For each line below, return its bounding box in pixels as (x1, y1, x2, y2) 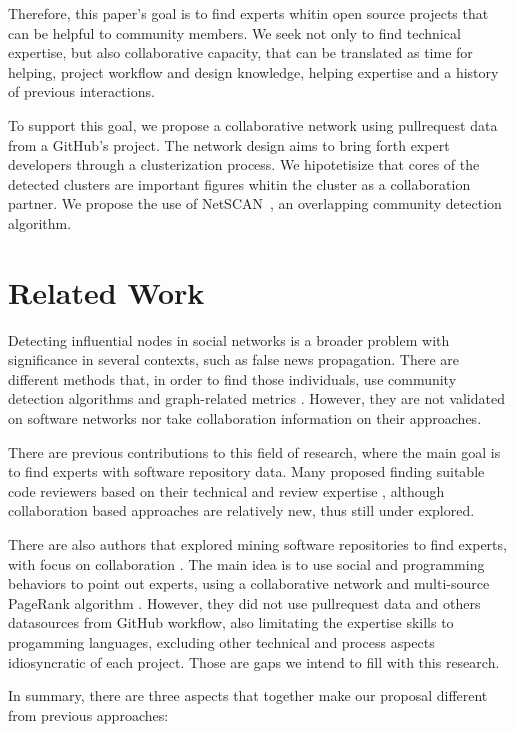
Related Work (8, 271, 205, 312)
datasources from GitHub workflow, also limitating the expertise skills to (8, 612, 454, 633)
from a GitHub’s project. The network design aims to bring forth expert (8, 134, 450, 155)
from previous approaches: (8, 704, 169, 725)
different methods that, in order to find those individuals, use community (8, 368, 457, 389)
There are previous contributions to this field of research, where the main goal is (8, 441, 501, 462)
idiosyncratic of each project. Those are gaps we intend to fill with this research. (8, 651, 500, 672)
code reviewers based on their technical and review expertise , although (8, 480, 445, 501)
